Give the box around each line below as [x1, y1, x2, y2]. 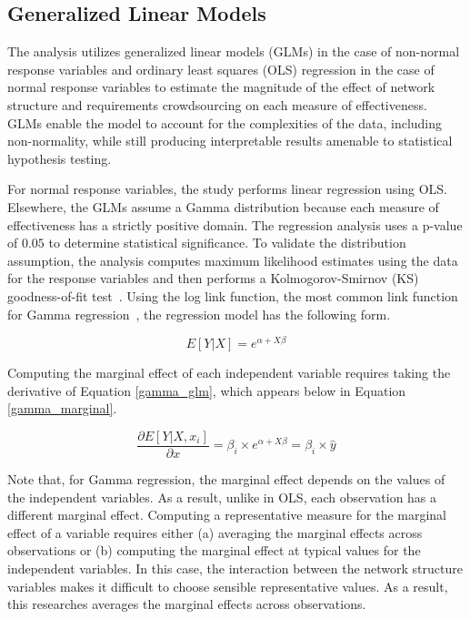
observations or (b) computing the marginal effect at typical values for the [7, 541, 421, 560]
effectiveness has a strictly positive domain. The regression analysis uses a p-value [7, 215, 463, 234]
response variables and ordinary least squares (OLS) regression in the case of [7, 59, 435, 78]
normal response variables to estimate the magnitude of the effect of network [7, 77, 435, 96]
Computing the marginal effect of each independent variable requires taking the [7, 363, 451, 382]
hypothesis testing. [7, 148, 112, 167]
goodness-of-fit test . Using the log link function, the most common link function [7, 286, 458, 305]
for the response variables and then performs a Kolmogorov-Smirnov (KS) [7, 269, 419, 288]
